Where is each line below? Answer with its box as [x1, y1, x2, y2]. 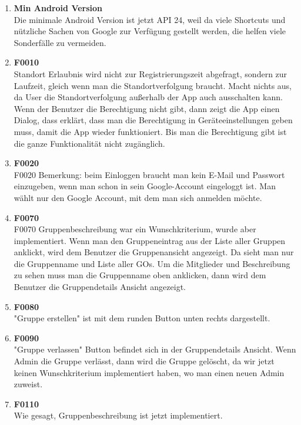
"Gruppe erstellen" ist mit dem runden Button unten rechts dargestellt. [14, 312, 270, 324]
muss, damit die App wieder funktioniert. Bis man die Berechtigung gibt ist [14, 125, 287, 137]
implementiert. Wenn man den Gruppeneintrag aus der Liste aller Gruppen [14, 234, 286, 246]
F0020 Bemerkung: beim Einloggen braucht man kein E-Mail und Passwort [14, 168, 285, 180]
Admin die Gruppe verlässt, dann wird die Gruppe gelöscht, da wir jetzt [14, 355, 275, 367]
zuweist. [14, 378, 43, 390]
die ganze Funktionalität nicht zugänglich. [14, 137, 165, 149]
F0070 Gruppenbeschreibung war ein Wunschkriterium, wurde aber [14, 223, 256, 235]
